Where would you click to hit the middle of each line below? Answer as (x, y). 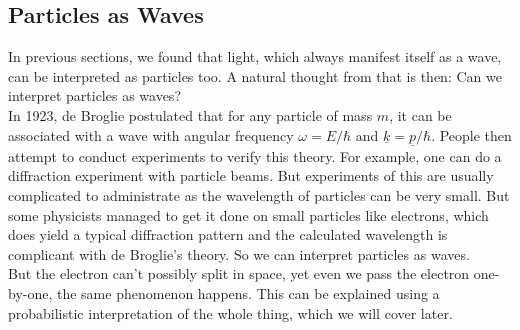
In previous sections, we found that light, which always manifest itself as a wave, (255, 56)
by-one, (30, 292)
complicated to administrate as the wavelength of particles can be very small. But (259, 194)
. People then (471, 134)
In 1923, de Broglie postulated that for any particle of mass (190, 114)
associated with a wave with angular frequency (151, 134)
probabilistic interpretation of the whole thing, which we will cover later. (230, 312)
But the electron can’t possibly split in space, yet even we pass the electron (239, 273)
